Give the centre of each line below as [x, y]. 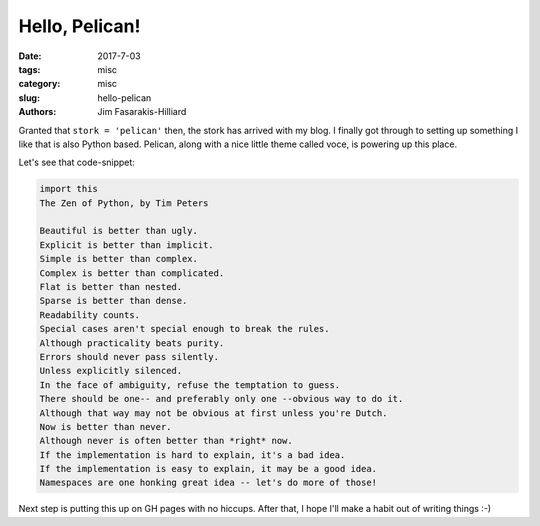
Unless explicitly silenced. [111, 371]
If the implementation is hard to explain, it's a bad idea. [192, 454]
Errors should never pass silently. [129, 356]
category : [39, 84]
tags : [29, 69]
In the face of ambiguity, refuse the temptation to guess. [190, 384]
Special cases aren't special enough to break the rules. [184, 329]
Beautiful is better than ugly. [119, 231]
